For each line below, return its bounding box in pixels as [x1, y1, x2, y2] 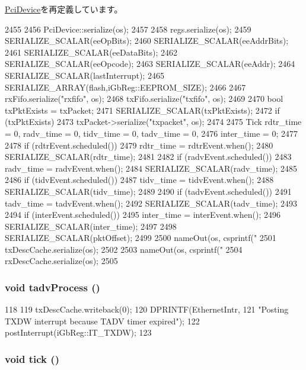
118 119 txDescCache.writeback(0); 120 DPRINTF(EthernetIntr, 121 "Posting [5, 303, 289, 316]
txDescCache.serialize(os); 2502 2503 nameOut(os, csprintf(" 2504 [5, 243, 243, 255]
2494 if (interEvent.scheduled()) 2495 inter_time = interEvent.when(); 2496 [5, 208, 280, 221]
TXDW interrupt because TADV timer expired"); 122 [5, 314, 200, 327]
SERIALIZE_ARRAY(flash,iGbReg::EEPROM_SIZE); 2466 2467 [5, 81, 246, 93]
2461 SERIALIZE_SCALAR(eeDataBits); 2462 [5, 46, 177, 58]
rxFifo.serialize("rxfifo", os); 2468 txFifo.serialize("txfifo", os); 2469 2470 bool [5, 92, 283, 105]
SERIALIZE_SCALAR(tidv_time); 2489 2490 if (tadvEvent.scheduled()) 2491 [5, 185, 292, 197]
